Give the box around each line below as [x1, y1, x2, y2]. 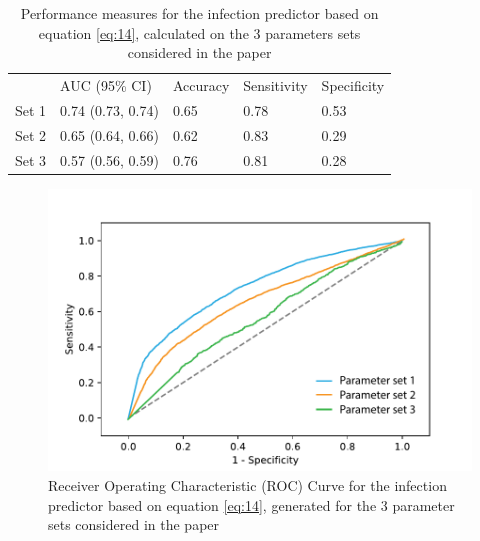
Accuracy [172, 75, 230, 96]
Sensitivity [243, 75, 308, 96]
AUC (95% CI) [60, 75, 152, 96]
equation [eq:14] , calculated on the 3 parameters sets [38, 22, 361, 43]
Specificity [321, 75, 385, 96]
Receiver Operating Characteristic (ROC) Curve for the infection [48, 474, 447, 495]
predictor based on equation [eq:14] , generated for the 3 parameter [48, 494, 455, 515]
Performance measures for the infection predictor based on [20, 3, 379, 23]
